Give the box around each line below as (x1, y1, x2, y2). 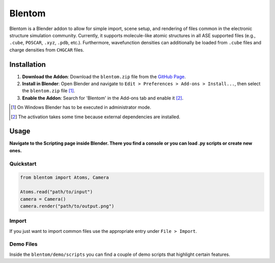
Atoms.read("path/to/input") (20, 189, 93, 195)
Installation (9, 60, 46, 69)
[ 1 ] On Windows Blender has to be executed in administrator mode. (11, 104, 151, 111)
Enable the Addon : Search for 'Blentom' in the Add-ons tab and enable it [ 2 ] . (22, 95, 183, 101)
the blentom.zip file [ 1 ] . (22, 88, 75, 94)
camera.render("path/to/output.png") (20, 203, 115, 209)
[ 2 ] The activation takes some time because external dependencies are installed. (11, 114, 181, 120)
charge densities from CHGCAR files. (9, 46, 85, 53)
